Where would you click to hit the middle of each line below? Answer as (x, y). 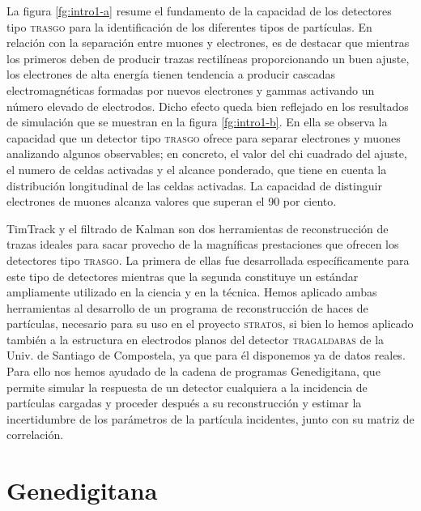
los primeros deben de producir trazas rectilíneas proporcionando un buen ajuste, (208, 58)
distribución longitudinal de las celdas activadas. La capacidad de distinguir (194, 185)
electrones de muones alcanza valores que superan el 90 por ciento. (172, 201)
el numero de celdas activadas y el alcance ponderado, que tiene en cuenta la (197, 169)
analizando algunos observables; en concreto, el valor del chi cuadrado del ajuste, (207, 153)
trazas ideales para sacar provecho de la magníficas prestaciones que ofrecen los (203, 244)
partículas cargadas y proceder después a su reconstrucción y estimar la (184, 403)
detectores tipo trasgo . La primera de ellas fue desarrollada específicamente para (208, 260)
